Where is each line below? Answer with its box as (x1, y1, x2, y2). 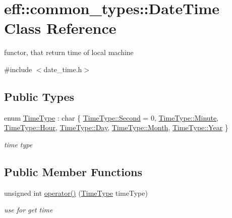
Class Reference (4, 18, 117, 38)
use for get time (4, 204, 53, 215)
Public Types (4, 88, 75, 104)
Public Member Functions (4, 163, 142, 179)
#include (4, 64, 32, 74)
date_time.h (43, 64, 82, 74)
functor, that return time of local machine (4, 47, 134, 58)
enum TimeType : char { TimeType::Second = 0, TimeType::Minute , (4, 112, 219, 123)
